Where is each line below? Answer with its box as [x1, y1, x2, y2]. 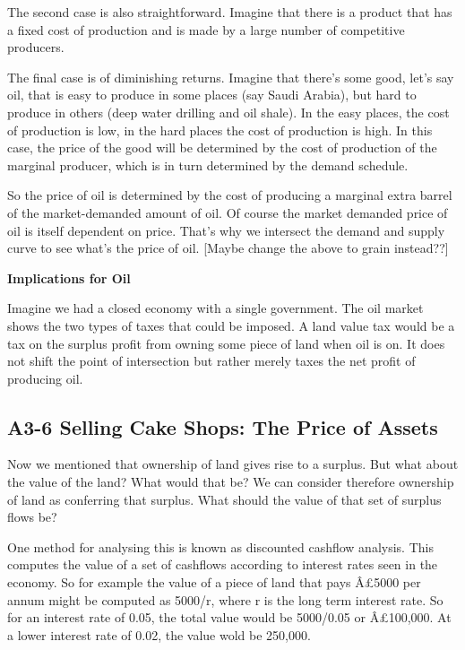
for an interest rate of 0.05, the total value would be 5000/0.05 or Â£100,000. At [7, 608, 452, 627]
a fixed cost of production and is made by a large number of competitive [7, 20, 405, 39]
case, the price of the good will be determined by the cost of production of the [7, 138, 437, 157]
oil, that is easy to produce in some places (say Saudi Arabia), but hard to [7, 85, 417, 104]
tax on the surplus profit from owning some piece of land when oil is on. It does [7, 334, 445, 352]
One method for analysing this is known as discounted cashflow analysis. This [7, 537, 434, 556]
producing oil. [7, 368, 83, 387]
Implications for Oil [7, 268, 131, 287]
